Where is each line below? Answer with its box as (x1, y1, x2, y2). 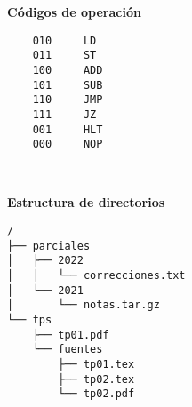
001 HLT (32, 123, 103, 136)
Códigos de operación (7, 3, 141, 20)
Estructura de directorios (7, 193, 165, 211)
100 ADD (32, 63, 103, 76)
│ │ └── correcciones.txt (7, 269, 186, 282)
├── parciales (7, 239, 91, 252)
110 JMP (32, 93, 103, 107)
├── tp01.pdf (32, 328, 109, 341)
